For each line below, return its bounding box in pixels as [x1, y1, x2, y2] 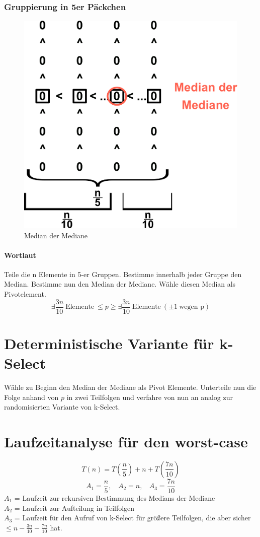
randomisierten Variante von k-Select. [4, 401, 120, 412]
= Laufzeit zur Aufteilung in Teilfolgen [14, 502, 135, 513]
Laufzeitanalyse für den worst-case [4, 431, 248, 452]
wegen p [179, 303, 204, 311]
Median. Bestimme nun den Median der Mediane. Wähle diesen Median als [4, 279, 236, 289]
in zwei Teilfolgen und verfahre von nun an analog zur [66, 391, 233, 402]
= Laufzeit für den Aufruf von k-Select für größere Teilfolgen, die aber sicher [14, 512, 251, 523]
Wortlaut [4, 249, 36, 260]
